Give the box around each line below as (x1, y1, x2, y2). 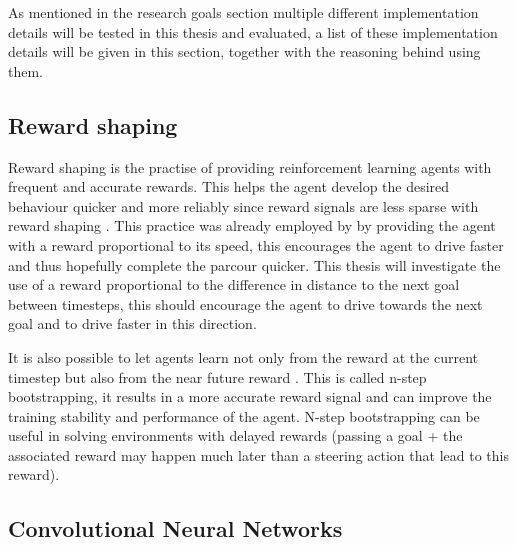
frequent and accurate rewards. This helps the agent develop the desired (8, 176, 450, 197)
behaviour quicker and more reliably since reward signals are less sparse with (8, 195, 479, 216)
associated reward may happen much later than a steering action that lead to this (8, 444, 509, 465)
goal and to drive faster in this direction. (8, 313, 257, 334)
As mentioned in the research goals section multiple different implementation (8, 2, 479, 22)
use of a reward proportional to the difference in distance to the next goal (8, 274, 460, 295)
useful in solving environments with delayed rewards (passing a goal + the (8, 425, 463, 446)
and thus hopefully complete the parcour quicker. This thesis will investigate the (8, 254, 501, 275)
